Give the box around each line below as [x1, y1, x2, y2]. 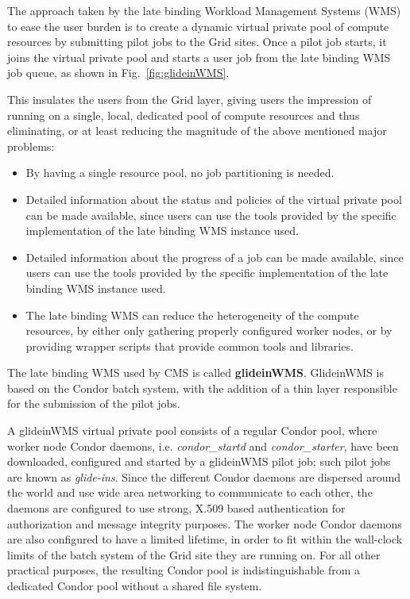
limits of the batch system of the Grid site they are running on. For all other [7, 546, 381, 563]
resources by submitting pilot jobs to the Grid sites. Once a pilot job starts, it [7, 33, 387, 50]
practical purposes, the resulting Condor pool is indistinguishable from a [7, 562, 361, 578]
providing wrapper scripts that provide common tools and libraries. [25, 337, 354, 354]
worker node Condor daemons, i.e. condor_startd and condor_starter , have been [7, 437, 399, 454]
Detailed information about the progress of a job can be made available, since [25, 248, 404, 265]
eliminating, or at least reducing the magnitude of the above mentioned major [7, 122, 387, 139]
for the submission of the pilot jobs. [7, 395, 180, 412]
